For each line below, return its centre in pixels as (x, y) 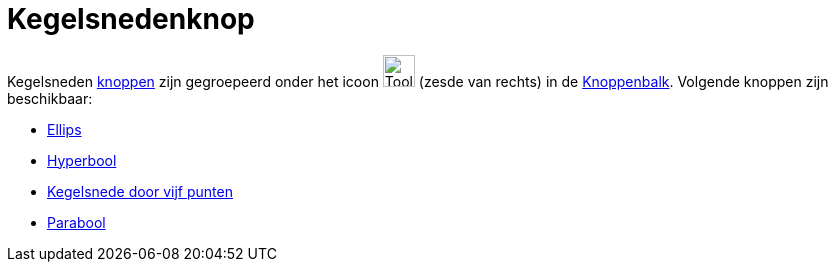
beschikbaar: (50, 98)
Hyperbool (82, 160)
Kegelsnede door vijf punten (140, 191)
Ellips (64, 129)
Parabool (76, 222)
